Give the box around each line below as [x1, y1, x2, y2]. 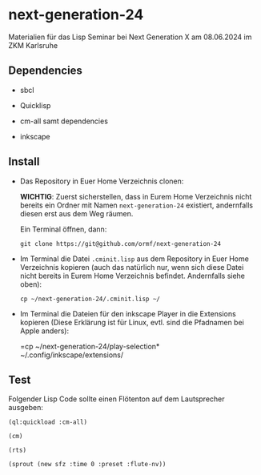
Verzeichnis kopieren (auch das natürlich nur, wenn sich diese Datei [19, 262, 244, 272]
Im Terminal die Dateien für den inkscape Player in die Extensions [19, 308, 236, 318]
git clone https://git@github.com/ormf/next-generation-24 [19, 240, 222, 248]
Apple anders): [19, 326, 70, 336]
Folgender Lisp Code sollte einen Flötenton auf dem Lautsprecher [8, 394, 226, 404]
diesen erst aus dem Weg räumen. [19, 208, 134, 218]
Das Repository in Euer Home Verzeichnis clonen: [19, 176, 184, 186]
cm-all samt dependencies [19, 116, 108, 126]
